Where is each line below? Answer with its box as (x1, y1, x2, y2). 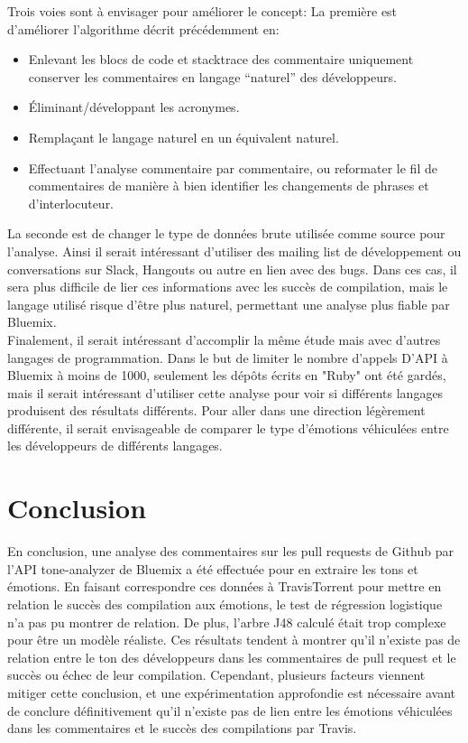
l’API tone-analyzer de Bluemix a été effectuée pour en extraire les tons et (7, 559, 418, 578)
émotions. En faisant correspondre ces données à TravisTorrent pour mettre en (7, 577, 442, 596)
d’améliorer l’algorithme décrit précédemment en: (7, 19, 280, 38)
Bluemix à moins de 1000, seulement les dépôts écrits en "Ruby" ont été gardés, (7, 366, 446, 385)
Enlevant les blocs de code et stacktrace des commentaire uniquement (28, 50, 414, 69)
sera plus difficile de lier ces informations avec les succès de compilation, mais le (7, 277, 448, 296)
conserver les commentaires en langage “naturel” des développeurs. (28, 67, 397, 86)
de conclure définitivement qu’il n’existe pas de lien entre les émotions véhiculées (7, 701, 453, 720)
